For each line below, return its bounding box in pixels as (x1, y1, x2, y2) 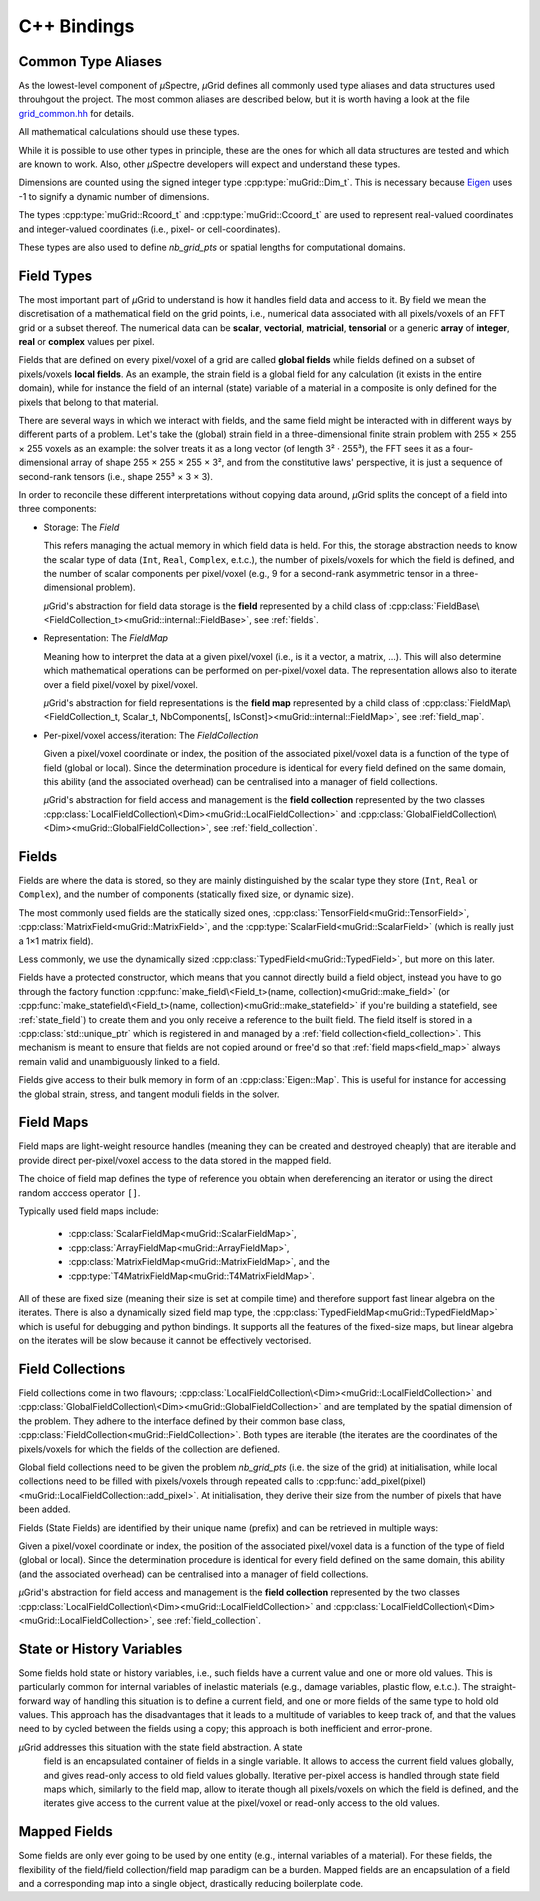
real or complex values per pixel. (18, 336, 155, 348)
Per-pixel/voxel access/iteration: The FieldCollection (43, 729, 259, 741)
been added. (18, 1503, 71, 1515)
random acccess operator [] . (18, 1186, 141, 1199)
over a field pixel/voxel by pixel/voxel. (43, 678, 199, 690)
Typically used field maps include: (18, 1205, 159, 1217)
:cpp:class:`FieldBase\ (388, 600, 480, 612)
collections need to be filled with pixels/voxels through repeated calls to (18, 1475, 315, 1487)
